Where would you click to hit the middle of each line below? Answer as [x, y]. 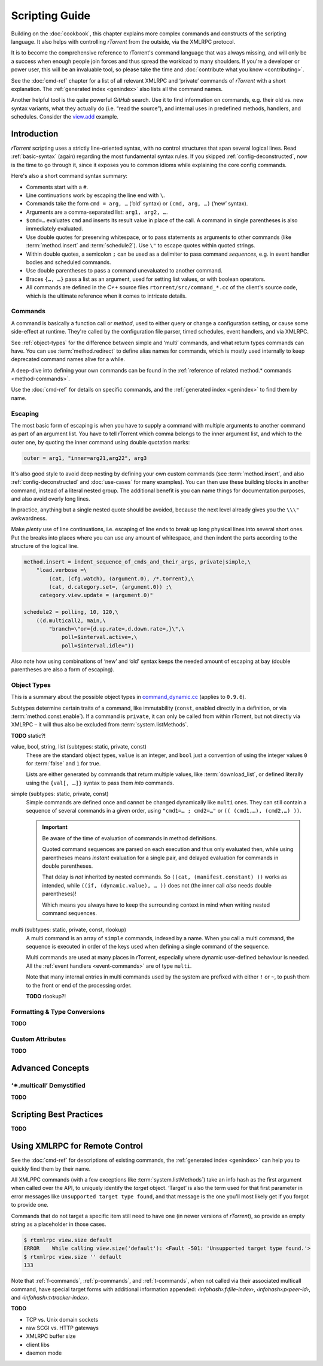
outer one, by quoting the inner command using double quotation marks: [100, 442]
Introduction [35, 134]
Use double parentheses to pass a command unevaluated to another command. [124, 271]
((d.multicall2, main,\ [71, 620]
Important [55, 827]
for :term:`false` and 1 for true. [63, 764]
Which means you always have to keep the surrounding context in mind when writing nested [156, 905]
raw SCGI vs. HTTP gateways [62, 1328]
